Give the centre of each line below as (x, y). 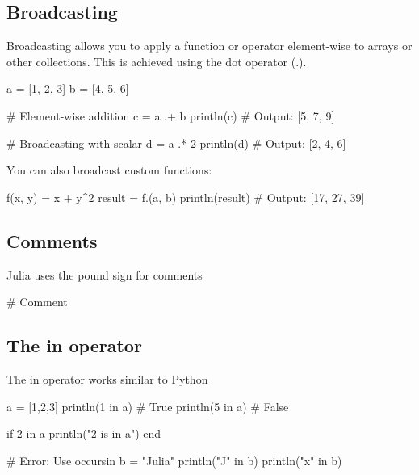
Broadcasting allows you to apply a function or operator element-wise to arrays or (209, 46)
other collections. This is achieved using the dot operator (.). (157, 61)
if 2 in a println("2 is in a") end (84, 433)
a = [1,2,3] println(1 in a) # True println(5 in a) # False (148, 406)
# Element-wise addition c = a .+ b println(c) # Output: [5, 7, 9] (171, 115)
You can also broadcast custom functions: (109, 170)
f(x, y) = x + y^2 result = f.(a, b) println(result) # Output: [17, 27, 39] (186, 197)
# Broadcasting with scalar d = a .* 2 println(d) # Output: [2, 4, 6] (176, 143)
